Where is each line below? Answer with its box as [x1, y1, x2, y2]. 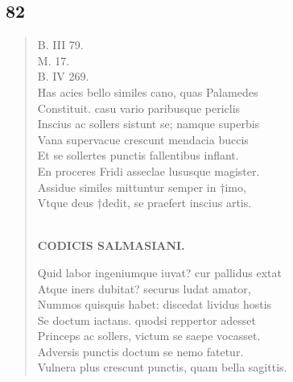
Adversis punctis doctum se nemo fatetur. [37, 343, 244, 359]
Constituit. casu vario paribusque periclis [37, 99, 241, 116]
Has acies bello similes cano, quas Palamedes [37, 83, 258, 100]
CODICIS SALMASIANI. [37, 237, 185, 254]
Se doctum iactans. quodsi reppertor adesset [37, 311, 256, 328]
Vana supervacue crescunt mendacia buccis [37, 131, 249, 147]
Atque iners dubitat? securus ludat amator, [37, 280, 251, 297]
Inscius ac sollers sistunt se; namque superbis [37, 115, 260, 132]
